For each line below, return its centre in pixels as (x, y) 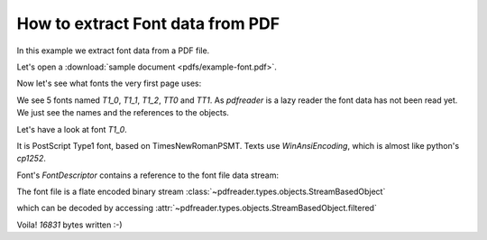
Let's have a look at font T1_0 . (72, 129)
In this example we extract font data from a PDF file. (113, 51)
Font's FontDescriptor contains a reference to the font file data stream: (148, 175)
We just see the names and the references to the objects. (123, 113)
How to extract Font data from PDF (148, 23)
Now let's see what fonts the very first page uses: (109, 83)
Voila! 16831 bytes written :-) (69, 225)
